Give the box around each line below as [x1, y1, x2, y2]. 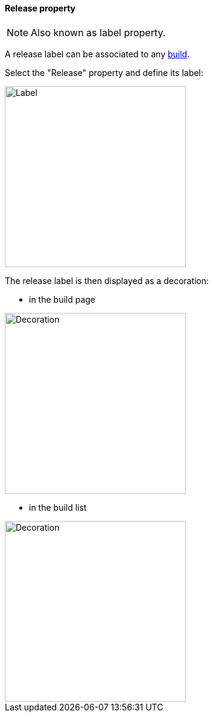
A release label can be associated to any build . [5, 48, 190, 59]
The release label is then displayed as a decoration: [5, 275, 209, 286]
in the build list [29, 502, 87, 513]
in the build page [29, 294, 96, 305]
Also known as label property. [31, 26, 166, 39]
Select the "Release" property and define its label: [5, 67, 203, 78]
